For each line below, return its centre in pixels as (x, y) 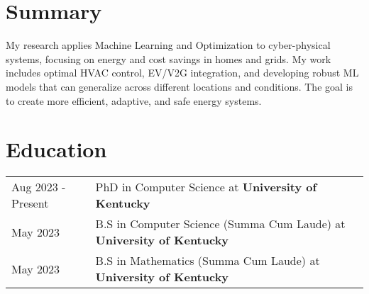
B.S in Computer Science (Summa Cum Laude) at (220, 224)
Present (30, 203)
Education (56, 149)
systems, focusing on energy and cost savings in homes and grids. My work (169, 58)
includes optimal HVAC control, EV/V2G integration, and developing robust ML (182, 73)
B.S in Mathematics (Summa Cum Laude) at (208, 261)
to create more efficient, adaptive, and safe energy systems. (134, 100)
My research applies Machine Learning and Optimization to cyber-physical (168, 45)
